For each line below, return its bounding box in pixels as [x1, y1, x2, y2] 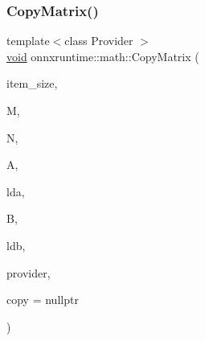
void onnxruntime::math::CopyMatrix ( [6, 47, 199, 64]
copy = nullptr [6, 291, 79, 308]
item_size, [6, 75, 58, 92]
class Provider [64, 32, 133, 49]
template [6, 32, 50, 49]
